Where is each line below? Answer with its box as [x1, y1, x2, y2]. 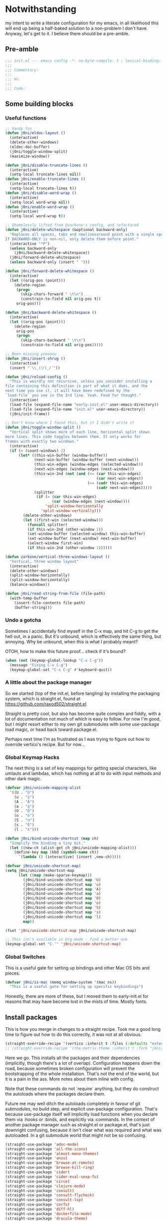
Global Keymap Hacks [5, 753, 60, 760]
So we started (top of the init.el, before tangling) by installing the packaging [5, 690, 160, 696]
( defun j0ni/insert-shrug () [5, 356, 66, 361]
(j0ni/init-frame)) [9, 411, 50, 416]
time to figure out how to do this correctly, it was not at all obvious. [5, 1032, 142, 1038]
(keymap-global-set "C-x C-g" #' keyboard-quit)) [9, 667, 112, 672]
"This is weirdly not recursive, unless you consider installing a [9, 379, 153, 384]
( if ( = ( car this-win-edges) [36, 494, 97, 499]
